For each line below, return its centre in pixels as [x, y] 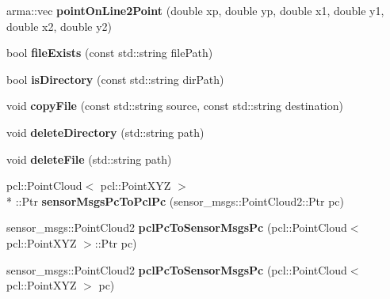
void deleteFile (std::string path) [89, 159]
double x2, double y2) [59, 26]
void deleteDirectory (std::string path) [105, 132]
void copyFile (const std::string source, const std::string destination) [175, 106]
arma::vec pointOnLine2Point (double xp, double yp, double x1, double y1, [195, 10]
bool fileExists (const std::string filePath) [110, 53]
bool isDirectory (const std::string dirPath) [115, 79]
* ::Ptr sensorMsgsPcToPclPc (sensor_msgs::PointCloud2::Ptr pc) [176, 201]
